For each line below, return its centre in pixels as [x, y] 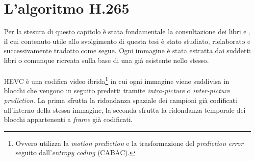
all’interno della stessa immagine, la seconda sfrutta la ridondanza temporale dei [125, 110]
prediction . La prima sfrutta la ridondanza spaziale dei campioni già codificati [121, 100]
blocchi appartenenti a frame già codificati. [68, 119]
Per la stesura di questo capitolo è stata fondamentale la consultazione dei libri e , [127, 31]
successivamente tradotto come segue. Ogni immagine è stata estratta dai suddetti [127, 50]
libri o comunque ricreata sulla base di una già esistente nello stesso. [106, 60]
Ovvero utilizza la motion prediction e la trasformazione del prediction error [129, 143]
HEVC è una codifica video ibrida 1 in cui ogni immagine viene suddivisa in [117, 80]
